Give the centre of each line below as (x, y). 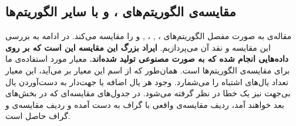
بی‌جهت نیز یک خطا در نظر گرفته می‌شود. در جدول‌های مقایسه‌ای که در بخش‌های (148, 93)
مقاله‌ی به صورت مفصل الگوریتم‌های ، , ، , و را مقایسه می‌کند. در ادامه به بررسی (149, 36)
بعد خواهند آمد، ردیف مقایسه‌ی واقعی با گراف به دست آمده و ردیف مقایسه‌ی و (145, 104)
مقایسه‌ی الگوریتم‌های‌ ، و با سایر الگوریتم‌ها (121, 11)
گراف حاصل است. (38, 116)
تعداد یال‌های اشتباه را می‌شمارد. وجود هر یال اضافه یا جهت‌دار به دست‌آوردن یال (147, 81)
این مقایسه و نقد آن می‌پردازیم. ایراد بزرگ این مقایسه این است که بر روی (138, 47)
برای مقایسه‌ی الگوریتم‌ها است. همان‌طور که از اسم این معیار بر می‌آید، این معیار (148, 70)
